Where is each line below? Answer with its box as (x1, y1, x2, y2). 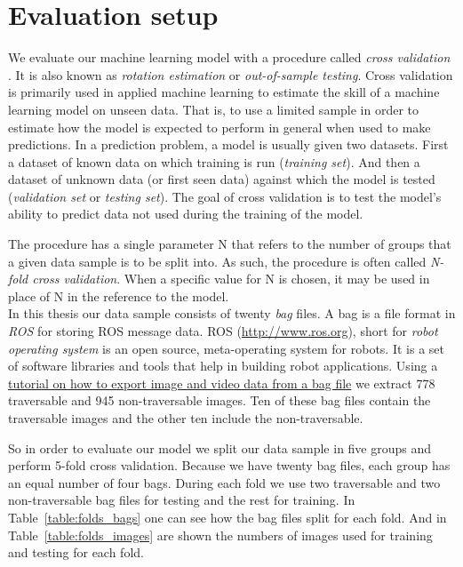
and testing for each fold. (8, 543, 144, 562)
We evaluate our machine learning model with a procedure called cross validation (8, 48, 451, 67)
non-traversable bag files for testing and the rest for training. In (8, 491, 355, 509)
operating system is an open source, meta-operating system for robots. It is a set (8, 339, 444, 357)
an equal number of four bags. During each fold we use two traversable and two (8, 473, 441, 491)
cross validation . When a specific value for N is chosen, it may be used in (32, 269, 430, 288)
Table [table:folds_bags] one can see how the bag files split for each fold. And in (8, 507, 447, 526)
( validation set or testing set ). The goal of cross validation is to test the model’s (8, 187, 442, 205)
